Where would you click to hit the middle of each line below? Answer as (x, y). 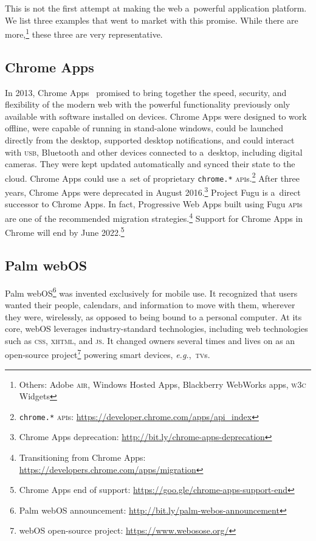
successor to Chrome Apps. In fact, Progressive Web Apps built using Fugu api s (154, 204)
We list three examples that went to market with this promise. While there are (152, 20)
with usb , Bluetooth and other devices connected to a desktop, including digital (154, 152)
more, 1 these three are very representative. (84, 33)
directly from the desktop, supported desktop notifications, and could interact (150, 140)
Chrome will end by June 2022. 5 (65, 231)
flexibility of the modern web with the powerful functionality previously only (148, 104)
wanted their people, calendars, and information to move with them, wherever (150, 304)
